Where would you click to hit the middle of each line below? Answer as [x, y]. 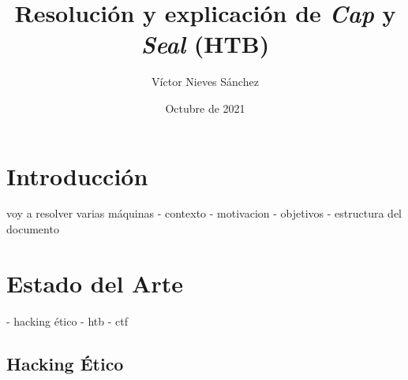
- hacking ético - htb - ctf [67, 320]
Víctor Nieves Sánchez [205, 82]
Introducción [77, 175]
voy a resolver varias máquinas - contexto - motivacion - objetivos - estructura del [204, 213]
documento [33, 229]
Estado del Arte [95, 283]
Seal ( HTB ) [205, 44]
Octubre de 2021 [205, 108]
